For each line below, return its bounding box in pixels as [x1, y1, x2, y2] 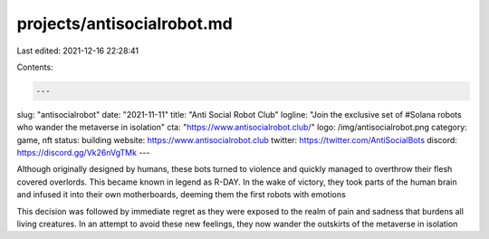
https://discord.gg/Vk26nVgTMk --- [16, 148, 150, 158]
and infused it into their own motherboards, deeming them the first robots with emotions [16, 189, 346, 200]
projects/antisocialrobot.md [16, 14, 233, 33]
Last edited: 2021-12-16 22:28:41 [16, 45, 139, 56]
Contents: [16, 62, 53, 72]
